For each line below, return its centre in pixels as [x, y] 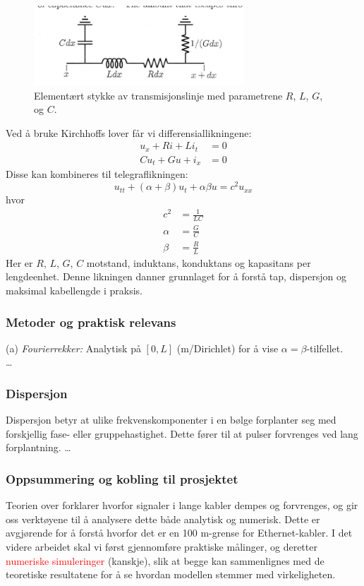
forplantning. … [38, 447]
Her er [19, 262]
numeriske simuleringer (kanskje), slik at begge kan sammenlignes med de [165, 560]
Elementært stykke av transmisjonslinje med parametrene [158, 95]
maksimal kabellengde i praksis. [74, 291]
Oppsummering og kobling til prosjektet [122, 478]
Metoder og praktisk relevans [91, 322]
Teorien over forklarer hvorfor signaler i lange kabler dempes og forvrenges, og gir [182, 505]
